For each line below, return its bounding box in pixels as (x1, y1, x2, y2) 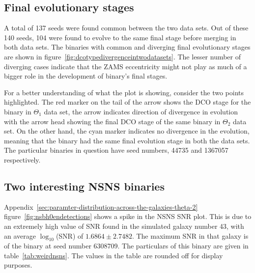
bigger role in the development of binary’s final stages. (4, 71, 168, 81)
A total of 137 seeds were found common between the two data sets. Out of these (4, 23, 249, 33)
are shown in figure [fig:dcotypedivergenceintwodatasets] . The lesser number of (4, 51, 241, 61)
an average (4, 230, 36, 241)
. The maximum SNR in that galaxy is (132, 230, 249, 241)
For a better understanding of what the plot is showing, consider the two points (4, 87, 244, 97)
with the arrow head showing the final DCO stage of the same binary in (4, 116, 221, 126)
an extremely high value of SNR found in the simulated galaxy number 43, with (4, 220, 244, 231)
